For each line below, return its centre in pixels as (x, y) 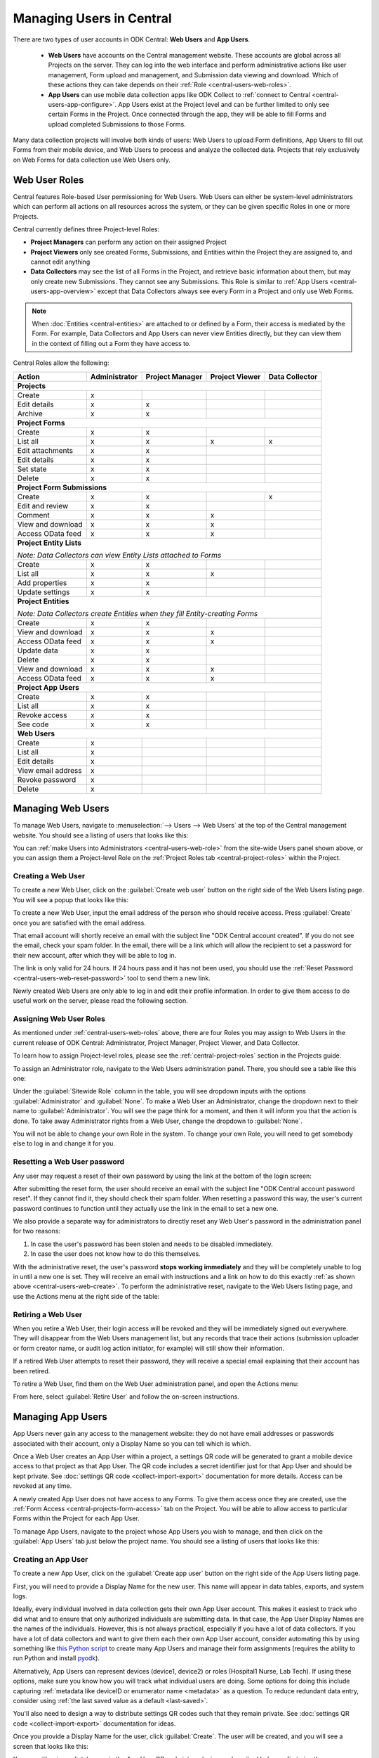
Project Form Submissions (62, 487)
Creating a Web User (49, 876)
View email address (49, 770)
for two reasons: (37, 1231)
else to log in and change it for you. (64, 1143)
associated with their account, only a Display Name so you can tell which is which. (132, 1443)
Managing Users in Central (92, 18)
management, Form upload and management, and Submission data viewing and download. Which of (193, 75)
